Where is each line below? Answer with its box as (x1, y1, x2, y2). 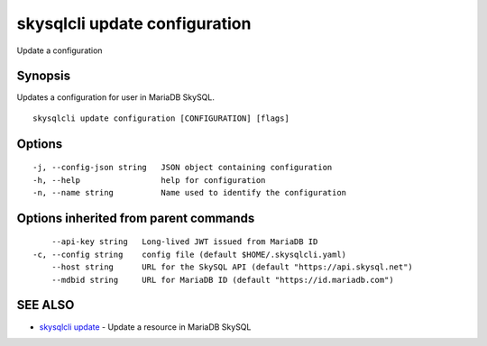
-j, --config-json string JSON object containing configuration (32, 162, 333, 173)
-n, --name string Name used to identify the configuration (32, 187, 347, 198)
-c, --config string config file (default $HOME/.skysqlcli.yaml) (32, 249, 347, 259)
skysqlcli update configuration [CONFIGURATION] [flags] (32, 113, 290, 123)
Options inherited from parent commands (16, 210, 255, 225)
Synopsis (16, 68, 71, 84)
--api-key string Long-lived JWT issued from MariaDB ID (51, 237, 318, 247)
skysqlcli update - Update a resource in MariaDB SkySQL (39, 321, 252, 332)
